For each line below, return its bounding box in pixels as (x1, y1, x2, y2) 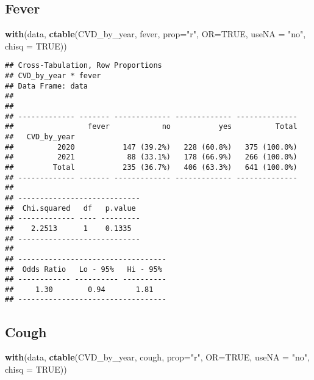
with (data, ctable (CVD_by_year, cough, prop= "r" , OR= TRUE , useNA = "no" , (5, 351, 310, 364)
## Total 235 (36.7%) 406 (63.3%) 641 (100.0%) (5, 163, 298, 172)
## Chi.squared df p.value (5, 203, 136, 213)
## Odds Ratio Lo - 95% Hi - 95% (5, 265, 162, 274)
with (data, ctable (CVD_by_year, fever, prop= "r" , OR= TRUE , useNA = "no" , (5, 27, 306, 40)
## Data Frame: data (5, 81, 88, 90)
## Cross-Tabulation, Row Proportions (5, 61, 162, 70)
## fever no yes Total (5, 122, 298, 131)
